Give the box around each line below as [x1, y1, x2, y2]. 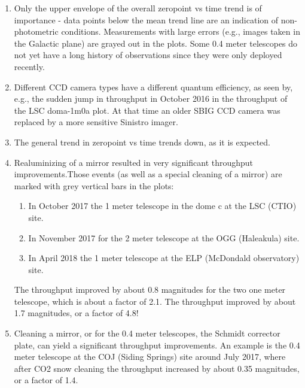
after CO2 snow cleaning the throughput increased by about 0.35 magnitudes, [14, 362, 300, 374]
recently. [14, 60, 45, 72]
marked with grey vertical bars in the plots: [14, 179, 174, 192]
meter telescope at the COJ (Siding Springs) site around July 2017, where [14, 350, 286, 363]
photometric [14, 25, 59, 38]
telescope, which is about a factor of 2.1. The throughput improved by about [14, 295, 296, 307]
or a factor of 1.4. [14, 374, 78, 386]
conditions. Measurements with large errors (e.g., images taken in [61, 25, 300, 38]
